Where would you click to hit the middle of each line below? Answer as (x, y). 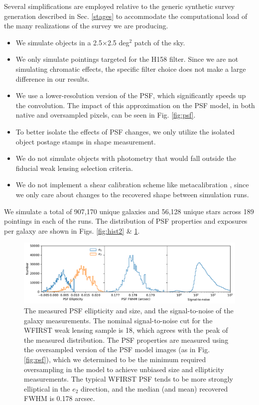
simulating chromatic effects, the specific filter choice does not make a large (131, 68)
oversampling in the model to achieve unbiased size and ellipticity (124, 369)
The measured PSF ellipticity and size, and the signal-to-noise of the (129, 311)
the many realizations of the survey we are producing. (86, 26)
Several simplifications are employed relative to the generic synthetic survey (120, 6)
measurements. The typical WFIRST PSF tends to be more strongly (129, 379)
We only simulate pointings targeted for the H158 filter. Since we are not (127, 59)
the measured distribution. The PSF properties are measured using (126, 339)
